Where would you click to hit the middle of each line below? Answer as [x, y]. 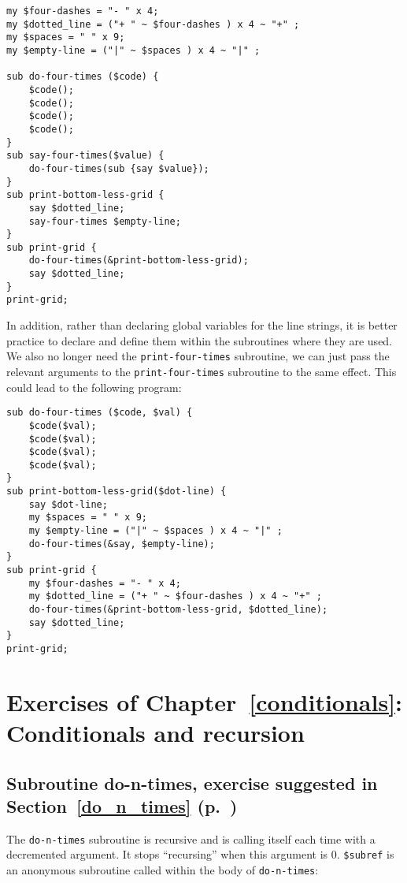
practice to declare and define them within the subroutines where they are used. [200, 340]
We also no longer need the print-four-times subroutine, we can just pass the [198, 356]
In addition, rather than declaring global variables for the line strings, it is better [202, 325]
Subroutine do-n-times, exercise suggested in [192, 782]
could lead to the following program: [94, 387]
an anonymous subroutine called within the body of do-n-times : [163, 870]
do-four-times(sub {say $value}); [119, 168]
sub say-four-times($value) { [85, 156]
